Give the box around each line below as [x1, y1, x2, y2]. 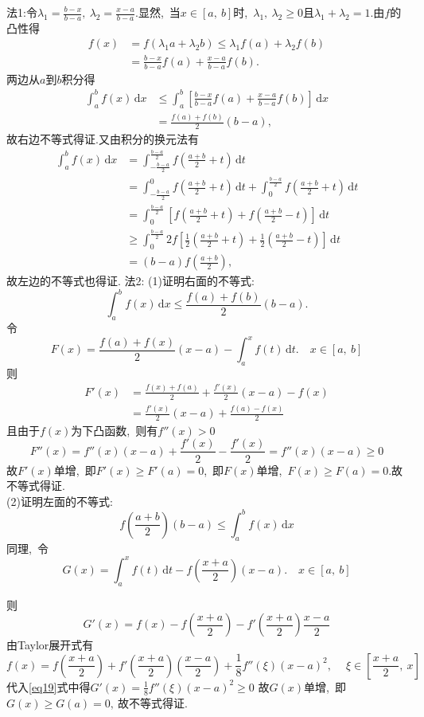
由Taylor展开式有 [6, 637, 94, 653]
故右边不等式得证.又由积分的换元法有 [6, 130, 199, 147]
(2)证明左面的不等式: [6, 492, 113, 509]
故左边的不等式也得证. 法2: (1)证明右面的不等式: [6, 272, 255, 289]
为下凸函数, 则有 [71, 421, 158, 438]
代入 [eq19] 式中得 [6, 678, 91, 695]
